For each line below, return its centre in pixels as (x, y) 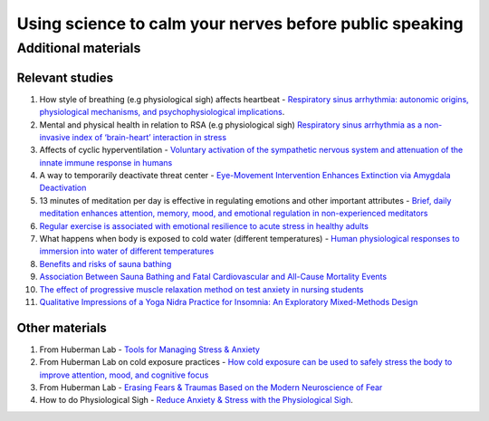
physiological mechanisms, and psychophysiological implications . (162, 112)
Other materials (62, 327)
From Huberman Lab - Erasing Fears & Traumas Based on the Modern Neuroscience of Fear (211, 388)
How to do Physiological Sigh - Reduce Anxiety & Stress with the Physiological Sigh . (196, 400)
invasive (55, 137)
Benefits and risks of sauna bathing (105, 263)
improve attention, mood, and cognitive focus (124, 375)
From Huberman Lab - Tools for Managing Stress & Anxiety (149, 349)
